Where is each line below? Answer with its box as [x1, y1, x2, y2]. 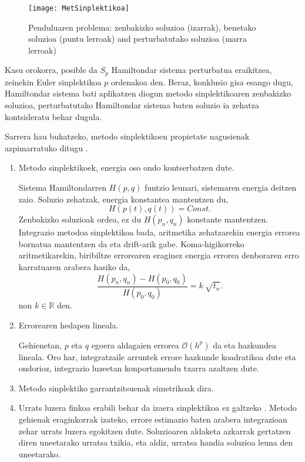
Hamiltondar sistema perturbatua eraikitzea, [111, 64, 272, 76]
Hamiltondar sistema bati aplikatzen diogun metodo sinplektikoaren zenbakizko [5, 87, 291, 99]
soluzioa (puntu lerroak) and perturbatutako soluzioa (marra [28, 32, 247, 45]
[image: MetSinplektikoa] [28, 4, 129, 12]
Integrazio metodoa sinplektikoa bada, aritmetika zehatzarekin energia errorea [18, 226, 300, 238]
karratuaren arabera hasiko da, [18, 261, 130, 273]
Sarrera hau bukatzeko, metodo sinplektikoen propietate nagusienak [5, 130, 250, 142]
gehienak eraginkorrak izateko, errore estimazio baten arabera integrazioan [18, 413, 287, 426]
